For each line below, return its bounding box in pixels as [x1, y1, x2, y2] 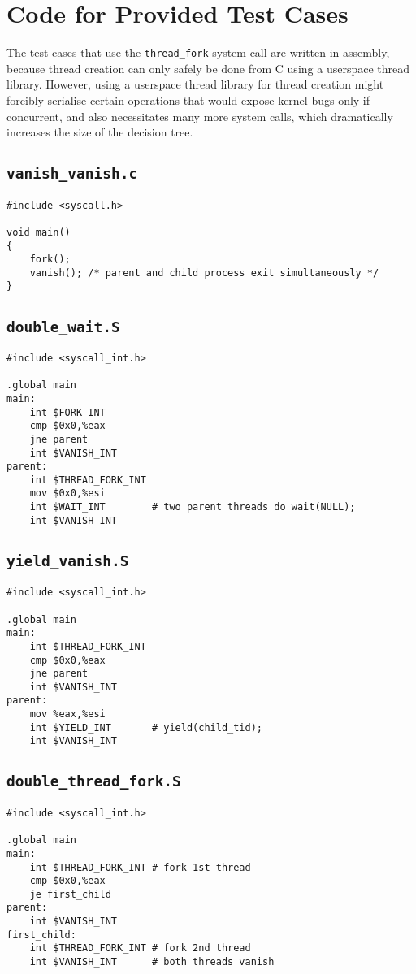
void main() [6, 226, 71, 238]
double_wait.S [6, 318, 120, 335]
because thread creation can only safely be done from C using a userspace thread [6, 59, 410, 76]
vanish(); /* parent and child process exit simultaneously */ [29, 266, 379, 279]
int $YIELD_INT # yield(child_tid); [29, 721, 262, 734]
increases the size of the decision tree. [6, 123, 193, 141]
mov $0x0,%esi [29, 487, 106, 500]
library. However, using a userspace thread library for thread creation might [6, 76, 384, 93]
